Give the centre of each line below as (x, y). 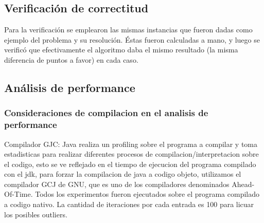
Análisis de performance (70, 87)
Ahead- (243, 184)
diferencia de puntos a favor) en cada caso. (71, 59)
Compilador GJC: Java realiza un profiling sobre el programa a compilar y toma (131, 144)
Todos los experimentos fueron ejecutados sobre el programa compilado (147, 194)
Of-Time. (19, 194)
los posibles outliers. (36, 214)
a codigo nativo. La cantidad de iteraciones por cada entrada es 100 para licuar (129, 204)
